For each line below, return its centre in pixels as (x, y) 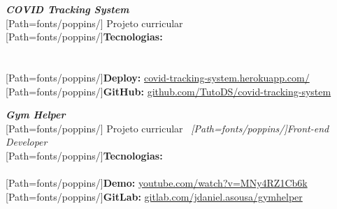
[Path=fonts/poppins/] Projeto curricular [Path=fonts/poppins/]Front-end (167, 128)
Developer (27, 142)
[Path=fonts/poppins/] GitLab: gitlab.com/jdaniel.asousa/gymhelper (154, 196)
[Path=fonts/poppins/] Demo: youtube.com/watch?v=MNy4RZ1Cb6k (157, 183)
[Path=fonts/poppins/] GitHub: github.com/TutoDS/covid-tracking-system (168, 91)
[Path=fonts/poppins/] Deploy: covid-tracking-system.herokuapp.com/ (158, 77)
